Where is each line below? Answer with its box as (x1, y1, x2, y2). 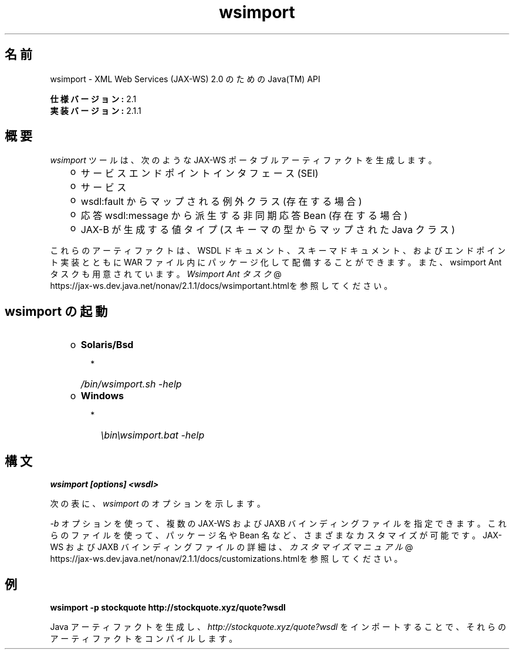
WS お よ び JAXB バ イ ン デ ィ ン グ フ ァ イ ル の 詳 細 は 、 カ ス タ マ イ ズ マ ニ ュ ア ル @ (50, 542, 413, 552)
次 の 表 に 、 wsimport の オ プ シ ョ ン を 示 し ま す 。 (50, 498, 265, 509)
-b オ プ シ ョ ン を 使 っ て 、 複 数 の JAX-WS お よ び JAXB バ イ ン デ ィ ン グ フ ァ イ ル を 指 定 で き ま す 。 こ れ (50, 518, 507, 529)
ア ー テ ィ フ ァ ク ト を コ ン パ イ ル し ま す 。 (50, 633, 238, 643)
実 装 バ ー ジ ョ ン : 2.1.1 (50, 105, 141, 116)
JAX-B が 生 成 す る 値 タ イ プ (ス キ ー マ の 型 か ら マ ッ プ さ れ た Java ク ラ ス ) (80, 224, 455, 236)
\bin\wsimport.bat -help (100, 429, 205, 441)
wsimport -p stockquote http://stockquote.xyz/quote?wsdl (50, 602, 286, 612)
